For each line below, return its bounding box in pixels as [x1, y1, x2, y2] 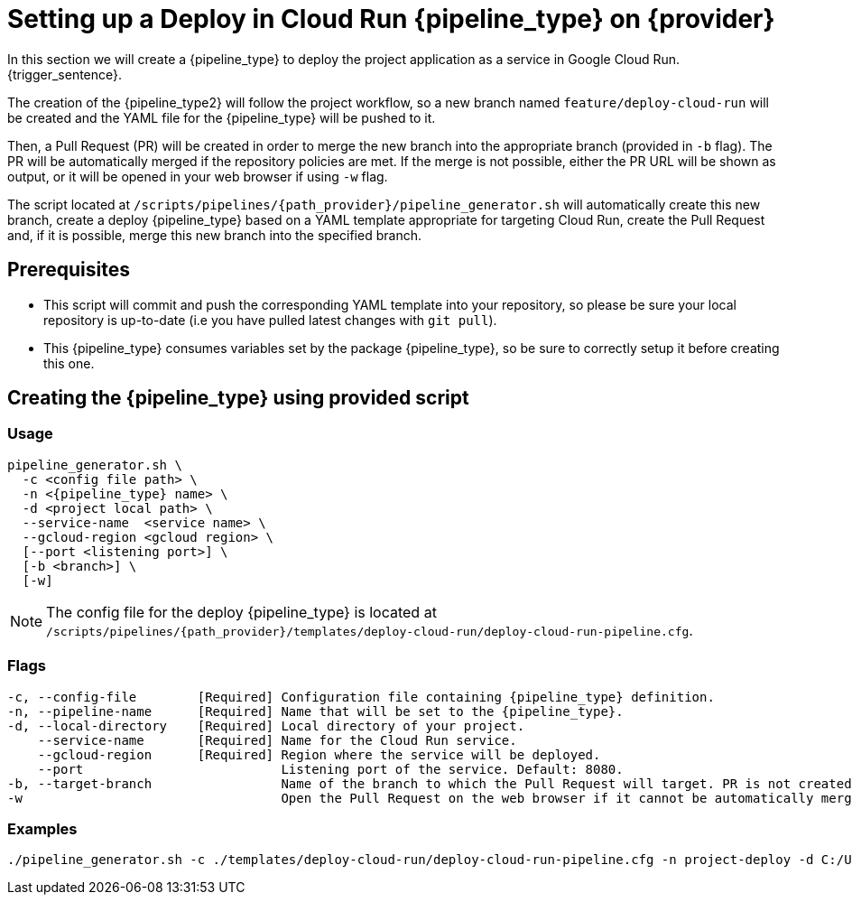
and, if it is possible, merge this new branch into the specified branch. [7, 227, 421, 243]
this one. [43, 355, 95, 371]
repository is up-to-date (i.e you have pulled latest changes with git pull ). [43, 312, 497, 328]
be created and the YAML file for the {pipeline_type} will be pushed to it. [7, 109, 436, 126]
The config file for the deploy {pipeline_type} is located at [46, 602, 437, 621]
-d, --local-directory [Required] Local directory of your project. [7, 718, 525, 733]
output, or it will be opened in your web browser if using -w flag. [7, 168, 388, 184]
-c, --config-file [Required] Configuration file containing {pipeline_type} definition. [7, 689, 715, 704]
